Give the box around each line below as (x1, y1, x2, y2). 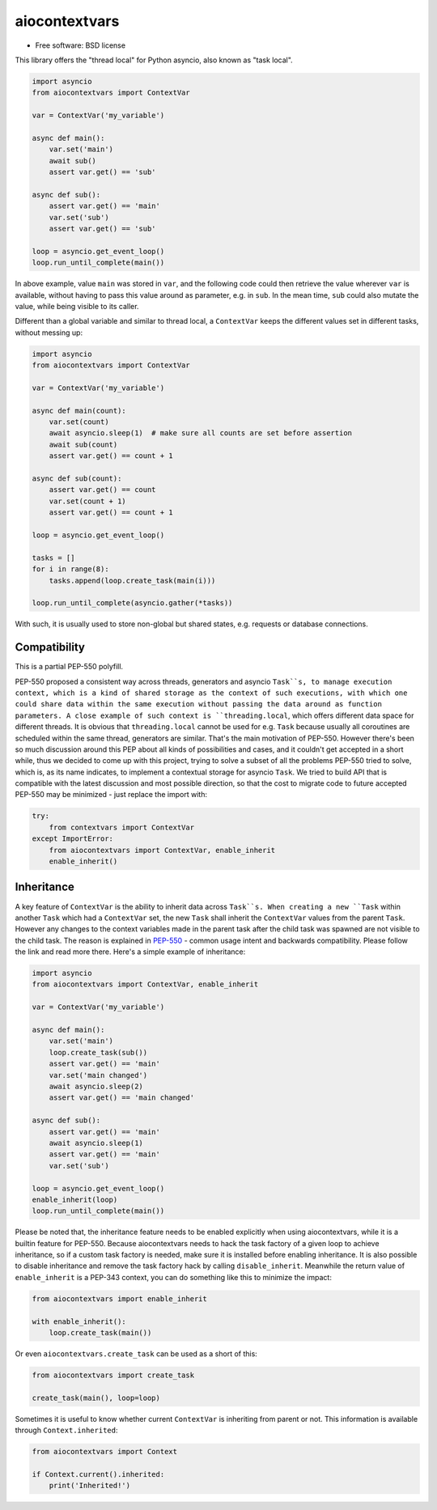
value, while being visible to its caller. (15, 301, 139, 311)
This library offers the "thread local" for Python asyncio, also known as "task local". (15, 55, 293, 65)
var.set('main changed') (49, 1071, 148, 1079)
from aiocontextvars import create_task (32, 1370, 194, 1380)
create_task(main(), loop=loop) (32, 1393, 161, 1402)
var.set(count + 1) (49, 496, 127, 506)
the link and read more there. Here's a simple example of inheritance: (15, 947, 246, 956)
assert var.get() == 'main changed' (49, 1093, 194, 1102)
